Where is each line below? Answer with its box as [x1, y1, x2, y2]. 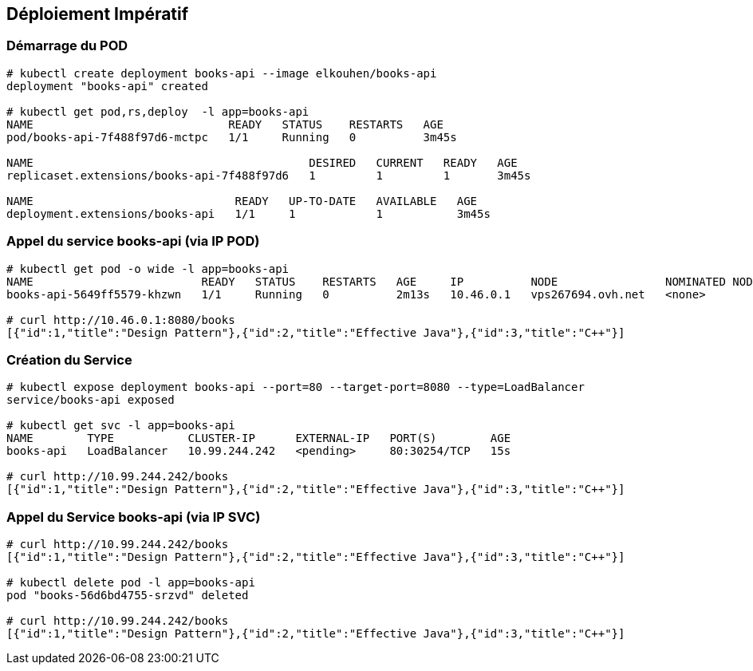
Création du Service [6, 351, 132, 368]
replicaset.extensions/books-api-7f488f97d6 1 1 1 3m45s [6, 168, 531, 182]
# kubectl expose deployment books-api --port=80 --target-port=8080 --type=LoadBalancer [6, 381, 585, 394]
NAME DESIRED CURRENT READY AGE [6, 156, 518, 169]
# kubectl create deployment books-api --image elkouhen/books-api [6, 66, 437, 80]
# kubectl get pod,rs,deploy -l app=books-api [6, 105, 309, 118]
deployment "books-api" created [6, 79, 208, 93]
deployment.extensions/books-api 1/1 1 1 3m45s [6, 207, 491, 220]
